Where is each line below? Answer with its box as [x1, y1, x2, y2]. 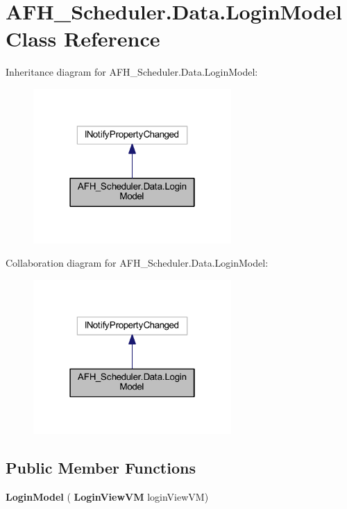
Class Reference [6, 24, 160, 53]
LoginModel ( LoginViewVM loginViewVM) [6, 490, 209, 504]
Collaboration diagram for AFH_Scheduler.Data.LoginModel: [6, 256, 269, 270]
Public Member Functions [6, 457, 196, 478]
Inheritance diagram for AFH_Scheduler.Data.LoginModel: [6, 65, 258, 79]
